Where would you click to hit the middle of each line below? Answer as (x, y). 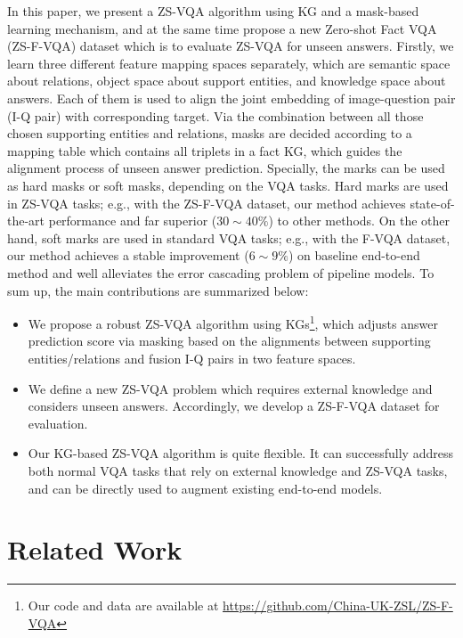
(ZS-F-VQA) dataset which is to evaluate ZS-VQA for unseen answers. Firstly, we (231, 46)
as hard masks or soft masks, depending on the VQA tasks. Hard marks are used (228, 185)
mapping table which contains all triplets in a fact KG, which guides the (205, 150)
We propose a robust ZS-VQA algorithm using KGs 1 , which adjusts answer (233, 322)
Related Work (95, 549)
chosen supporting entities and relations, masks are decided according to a (210, 133)
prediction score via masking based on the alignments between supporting (229, 341)
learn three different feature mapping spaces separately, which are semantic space (229, 63)
